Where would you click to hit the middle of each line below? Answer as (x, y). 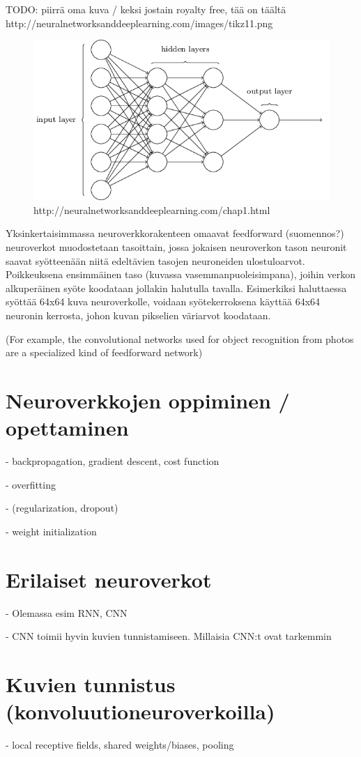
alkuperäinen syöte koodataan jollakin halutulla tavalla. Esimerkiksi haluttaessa (176, 288)
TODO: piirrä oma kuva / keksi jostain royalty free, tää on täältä (146, 9)
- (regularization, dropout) (62, 508)
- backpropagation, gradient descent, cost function (113, 461)
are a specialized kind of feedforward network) (104, 352)
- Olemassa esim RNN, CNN (67, 612)
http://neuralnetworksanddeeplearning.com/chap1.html (152, 209)
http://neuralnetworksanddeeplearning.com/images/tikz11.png (139, 23)
